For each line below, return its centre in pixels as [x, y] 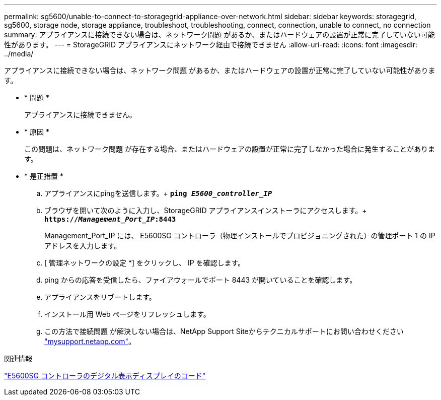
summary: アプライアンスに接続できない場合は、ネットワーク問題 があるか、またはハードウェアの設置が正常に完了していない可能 [219, 35]
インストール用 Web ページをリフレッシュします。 [127, 314]
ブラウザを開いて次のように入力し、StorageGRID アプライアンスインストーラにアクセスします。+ [206, 210]
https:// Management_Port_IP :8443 [110, 219]
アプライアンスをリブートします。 [100, 297]
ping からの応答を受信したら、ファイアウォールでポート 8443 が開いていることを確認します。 [201, 280]
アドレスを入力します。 [83, 246]
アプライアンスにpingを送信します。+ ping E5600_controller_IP [158, 193]
